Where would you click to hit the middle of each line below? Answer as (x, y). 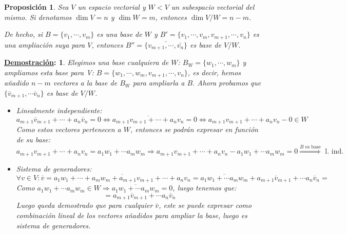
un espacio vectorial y (112, 7)
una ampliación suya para (45, 44)
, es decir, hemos (214, 72)
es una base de (119, 34)
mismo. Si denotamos (38, 17)
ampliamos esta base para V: (49, 72)
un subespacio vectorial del (213, 7)
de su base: (33, 140)
